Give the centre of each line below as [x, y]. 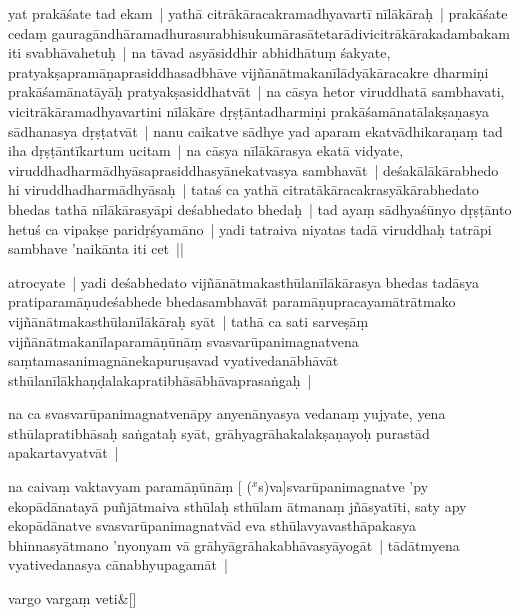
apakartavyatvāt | [63, 452]
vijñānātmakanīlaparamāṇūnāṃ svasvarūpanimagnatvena [183, 340]
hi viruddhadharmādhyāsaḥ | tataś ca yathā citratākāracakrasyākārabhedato [243, 189]
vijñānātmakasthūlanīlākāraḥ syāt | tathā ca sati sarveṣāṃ [188, 320]
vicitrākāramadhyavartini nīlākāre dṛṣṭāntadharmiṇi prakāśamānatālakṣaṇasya [248, 110]
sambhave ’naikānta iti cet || [96, 248]
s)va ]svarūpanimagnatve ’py [343, 486]
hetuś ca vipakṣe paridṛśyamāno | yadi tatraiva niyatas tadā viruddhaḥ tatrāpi [250, 228]
